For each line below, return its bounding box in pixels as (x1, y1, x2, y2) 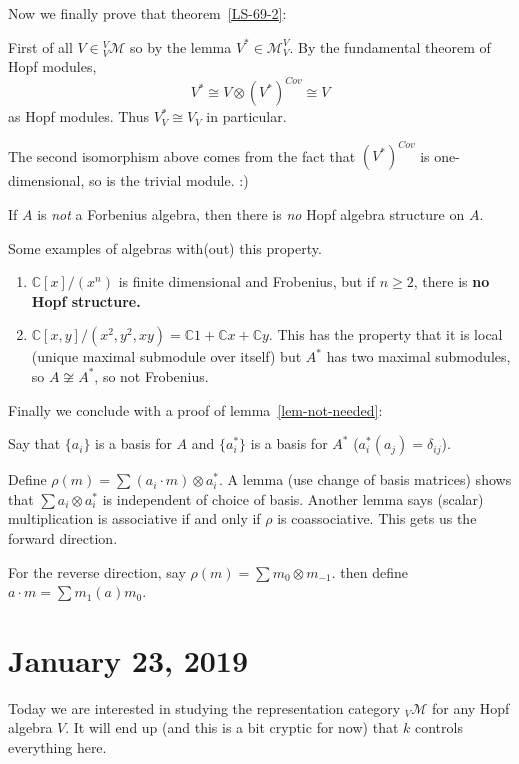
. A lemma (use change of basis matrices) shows (219, 469, 512, 490)
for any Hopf (431, 697, 510, 718)
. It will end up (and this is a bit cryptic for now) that (65, 717, 399, 738)
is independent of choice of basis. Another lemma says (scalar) (102, 488, 484, 509)
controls (414, 717, 463, 738)
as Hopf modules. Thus (8, 106, 150, 127)
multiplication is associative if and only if (8, 508, 261, 529)
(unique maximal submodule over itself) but (31, 346, 302, 367)
